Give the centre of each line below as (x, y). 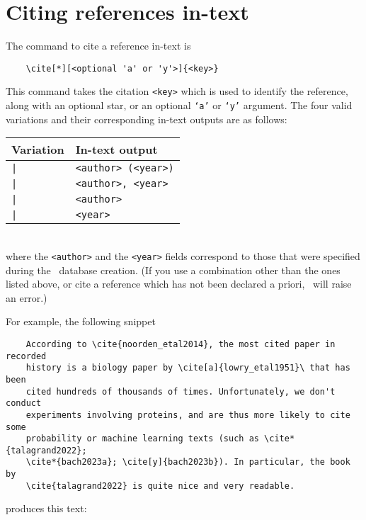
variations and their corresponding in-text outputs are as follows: (147, 119)
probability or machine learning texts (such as (142, 439)
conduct (24, 403)
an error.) (27, 297)
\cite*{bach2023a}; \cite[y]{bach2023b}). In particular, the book (188, 462)
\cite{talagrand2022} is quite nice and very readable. (160, 486)
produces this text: (46, 508)
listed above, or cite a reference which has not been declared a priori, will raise (179, 284)
